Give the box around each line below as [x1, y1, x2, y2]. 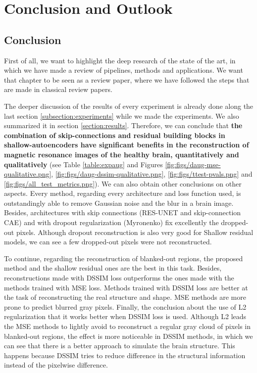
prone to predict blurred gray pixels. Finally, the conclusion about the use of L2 [4, 301, 247, 312]
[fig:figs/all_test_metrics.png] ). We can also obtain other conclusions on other [4, 178, 242, 188]
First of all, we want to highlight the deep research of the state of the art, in [4, 55, 236, 65]
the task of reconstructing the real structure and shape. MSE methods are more [4, 292, 246, 302]
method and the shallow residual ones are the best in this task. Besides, [4, 263, 222, 273]
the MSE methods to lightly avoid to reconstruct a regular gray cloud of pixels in [4, 321, 251, 331]
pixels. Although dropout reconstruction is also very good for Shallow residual [16, 227, 254, 237]
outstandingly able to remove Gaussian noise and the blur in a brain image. [4, 197, 234, 208]
